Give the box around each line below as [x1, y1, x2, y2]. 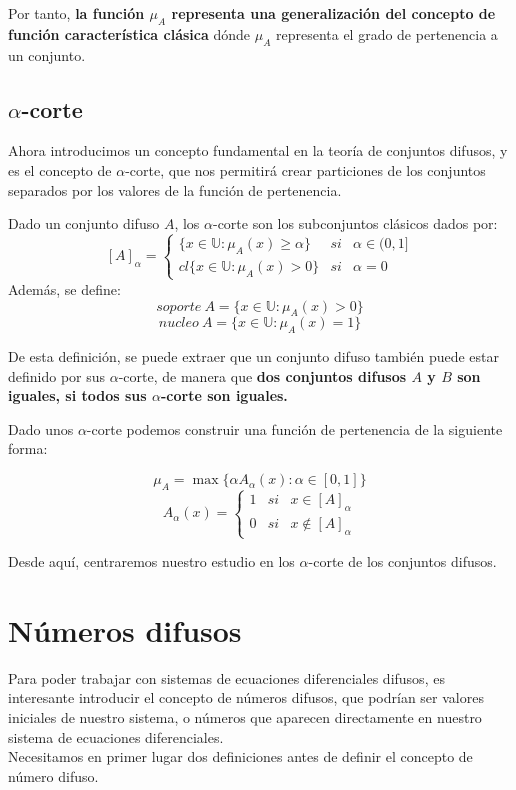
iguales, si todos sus [8, 385, 147, 406]
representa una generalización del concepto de [171, 3, 496, 23]
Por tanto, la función [8, 3, 145, 23]
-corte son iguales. [160, 385, 288, 406]
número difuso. [8, 765, 99, 786]
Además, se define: [8, 278, 121, 299]
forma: [8, 438, 48, 459]
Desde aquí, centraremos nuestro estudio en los [8, 551, 295, 572]
